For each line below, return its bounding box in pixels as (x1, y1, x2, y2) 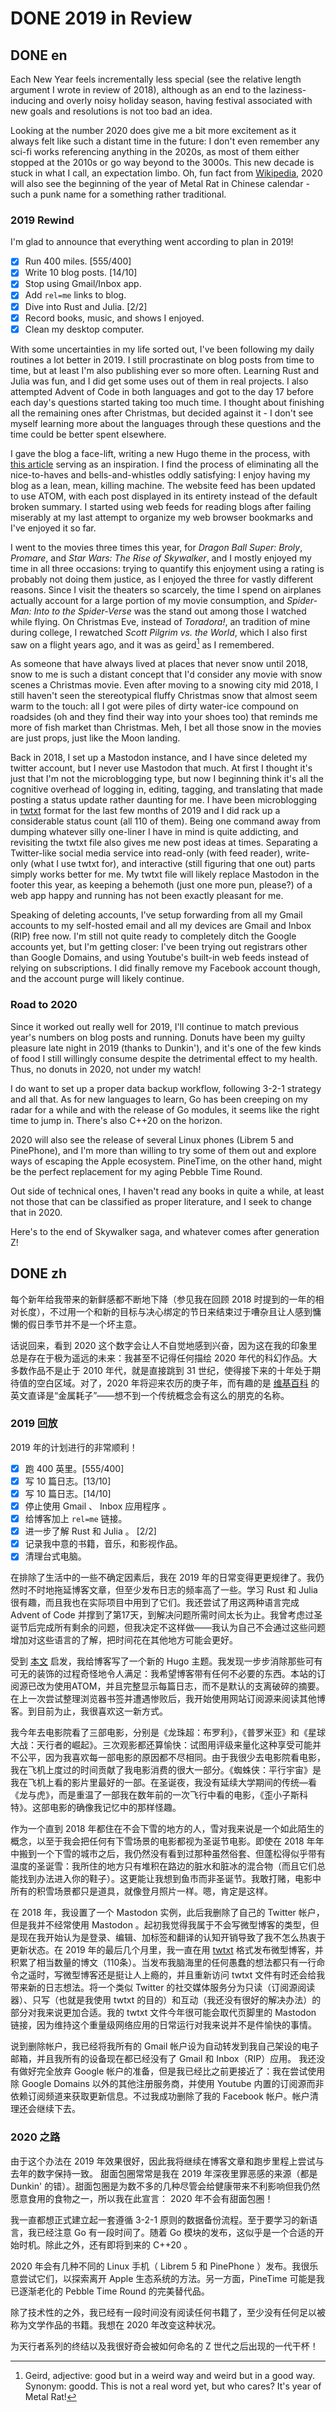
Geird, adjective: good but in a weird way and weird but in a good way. (24, 2369, 315, 2381)
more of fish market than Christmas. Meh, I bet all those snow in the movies (10, 722, 322, 734)
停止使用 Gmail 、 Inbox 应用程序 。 (24, 1500, 172, 1512)
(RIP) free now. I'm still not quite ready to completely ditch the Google (10, 930, 297, 942)
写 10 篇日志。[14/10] (24, 1487, 112, 1499)
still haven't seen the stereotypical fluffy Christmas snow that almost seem (10, 690, 318, 702)
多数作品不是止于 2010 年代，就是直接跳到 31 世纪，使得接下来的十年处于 (10, 1364, 312, 1376)
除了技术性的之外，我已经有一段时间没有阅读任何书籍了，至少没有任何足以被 (10, 2306, 326, 2318)
